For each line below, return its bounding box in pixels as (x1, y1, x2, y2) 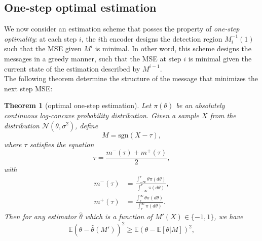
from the (210, 110, 236, 120)
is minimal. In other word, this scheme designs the (95, 43, 251, 54)
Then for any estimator (4, 211, 77, 222)
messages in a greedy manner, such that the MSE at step (4, 53, 181, 63)
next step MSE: (4, 83, 53, 93)
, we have (214, 211, 243, 222)
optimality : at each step (4, 33, 77, 44)
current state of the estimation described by (4, 63, 140, 74)
